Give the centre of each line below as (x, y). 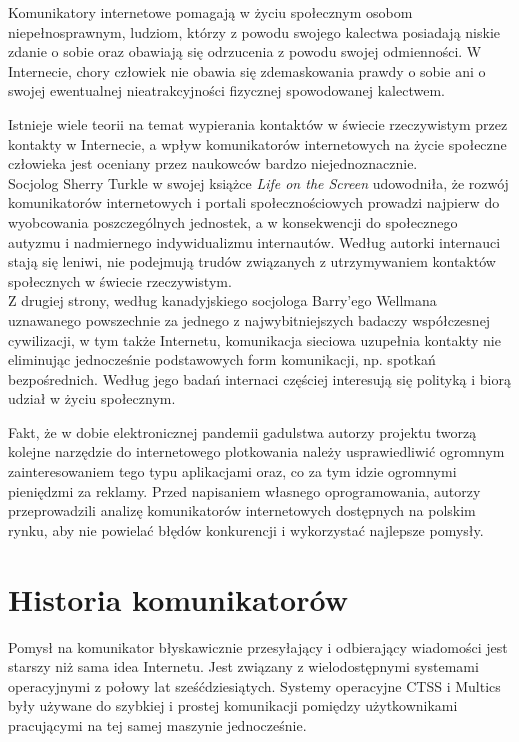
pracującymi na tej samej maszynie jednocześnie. (157, 724)
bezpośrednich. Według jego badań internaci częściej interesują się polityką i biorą (259, 378)
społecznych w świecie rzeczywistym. (120, 280)
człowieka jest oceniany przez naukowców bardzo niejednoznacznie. (213, 163)
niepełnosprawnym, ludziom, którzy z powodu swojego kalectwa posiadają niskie (254, 31)
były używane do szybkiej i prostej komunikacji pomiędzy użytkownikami (233, 705)
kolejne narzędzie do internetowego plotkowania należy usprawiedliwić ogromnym (256, 451)
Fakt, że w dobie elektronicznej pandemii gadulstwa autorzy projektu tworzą (242, 431)
